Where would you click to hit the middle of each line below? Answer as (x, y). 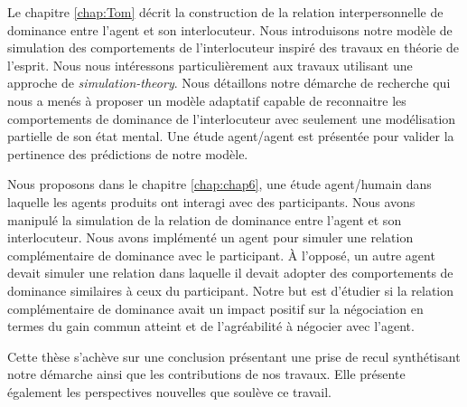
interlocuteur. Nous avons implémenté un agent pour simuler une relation (210, 237)
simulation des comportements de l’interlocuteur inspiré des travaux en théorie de (233, 47)
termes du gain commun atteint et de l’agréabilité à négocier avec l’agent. (211, 326)
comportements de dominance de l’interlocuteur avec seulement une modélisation (232, 118)
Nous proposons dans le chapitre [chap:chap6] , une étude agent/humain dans (219, 184)
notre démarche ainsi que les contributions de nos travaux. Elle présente (206, 374)
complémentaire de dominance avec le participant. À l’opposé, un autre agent (221, 255)
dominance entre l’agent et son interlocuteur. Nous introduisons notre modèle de (230, 29)
